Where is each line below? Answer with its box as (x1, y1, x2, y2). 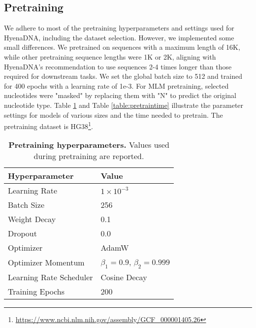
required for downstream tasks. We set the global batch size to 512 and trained (4, 71, 242, 81)
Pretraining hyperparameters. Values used (8, 139, 169, 151)
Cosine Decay (100, 271, 147, 283)
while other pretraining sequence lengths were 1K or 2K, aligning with (4, 51, 216, 62)
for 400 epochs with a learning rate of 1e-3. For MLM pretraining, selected (4, 80, 229, 91)
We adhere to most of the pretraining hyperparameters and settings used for (4, 23, 234, 33)
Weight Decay (8, 213, 56, 225)
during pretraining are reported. (33, 150, 144, 162)
